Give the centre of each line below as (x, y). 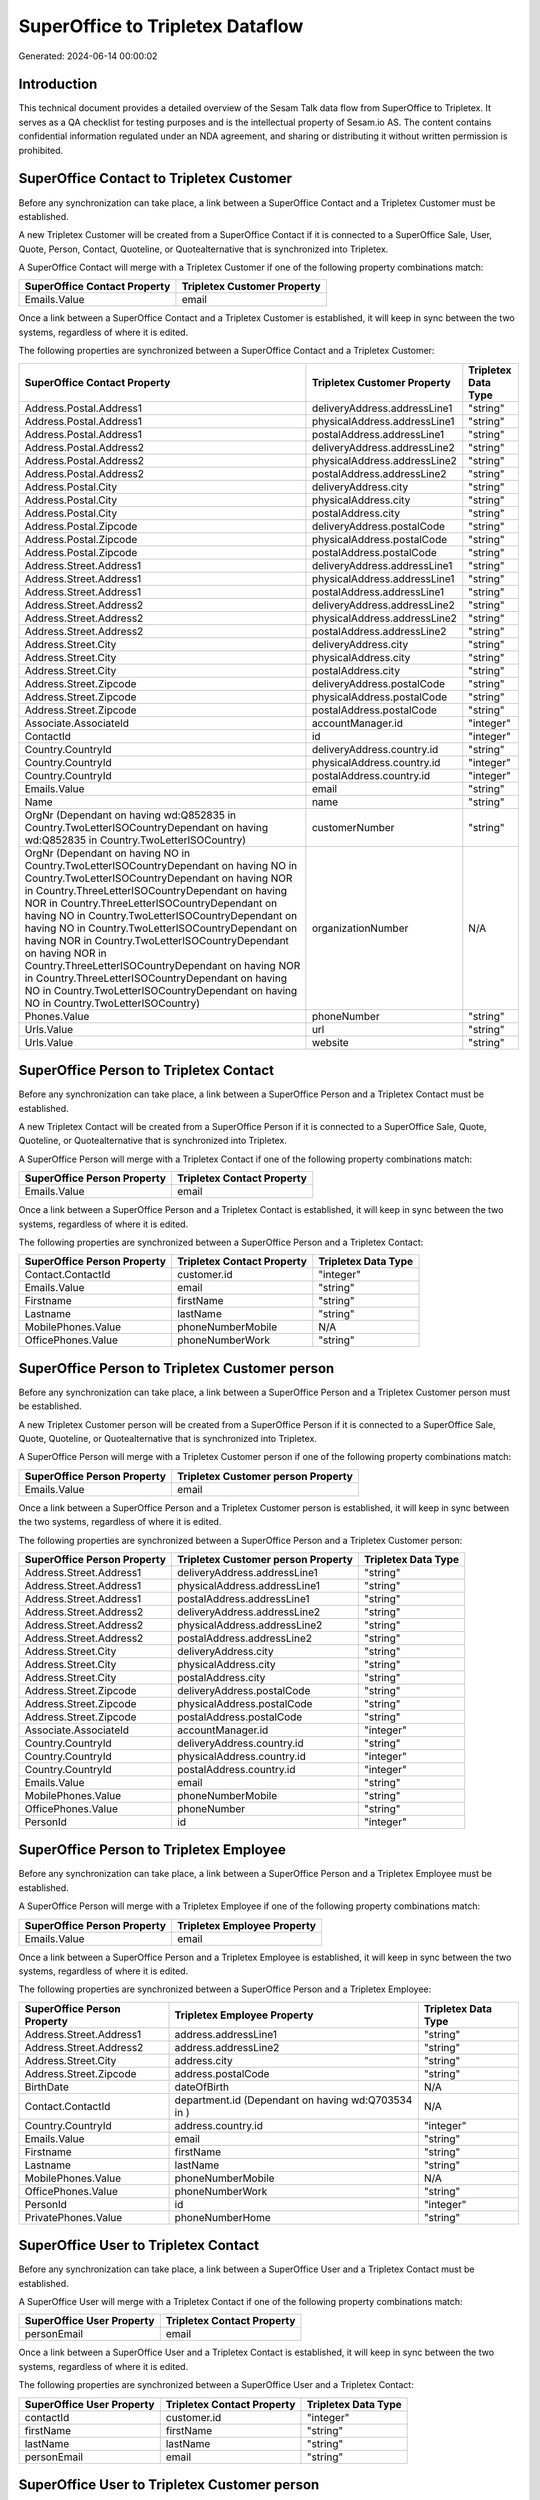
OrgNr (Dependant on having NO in (107, 853)
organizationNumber (360, 928)
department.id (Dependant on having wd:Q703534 (293, 2100)
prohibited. (41, 150)
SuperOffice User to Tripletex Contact (139, 2245)
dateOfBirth (202, 2087)
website (330, 1042)
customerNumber (353, 827)
